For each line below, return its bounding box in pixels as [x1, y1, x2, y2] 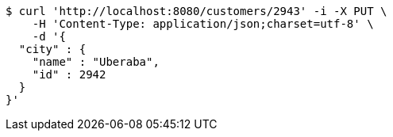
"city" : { [18, 43, 87, 55]
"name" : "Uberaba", [32, 55, 160, 68]
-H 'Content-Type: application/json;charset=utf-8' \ [32, 17, 374, 30]
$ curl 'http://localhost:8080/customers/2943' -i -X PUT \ [6, 5, 387, 17]
